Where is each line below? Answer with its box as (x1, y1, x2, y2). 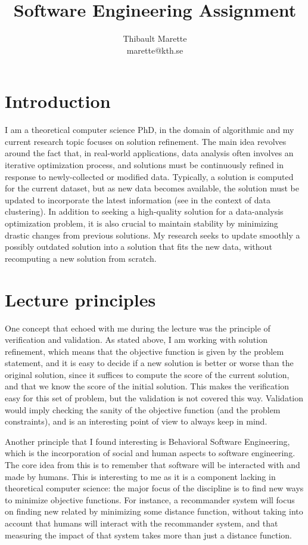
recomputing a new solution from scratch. (5, 252, 157, 264)
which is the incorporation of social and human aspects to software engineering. (5, 447, 295, 459)
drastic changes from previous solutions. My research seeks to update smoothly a (5, 228, 300, 241)
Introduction (5, 89, 111, 113)
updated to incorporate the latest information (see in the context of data (5, 193, 270, 206)
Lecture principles (5, 287, 156, 311)
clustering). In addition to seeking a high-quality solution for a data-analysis (5, 205, 284, 218)
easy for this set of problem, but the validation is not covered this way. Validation (5, 392, 304, 404)
